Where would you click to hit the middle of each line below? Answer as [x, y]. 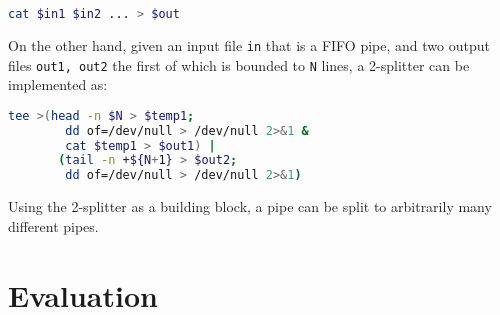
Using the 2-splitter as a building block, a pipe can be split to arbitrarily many [250, 206]
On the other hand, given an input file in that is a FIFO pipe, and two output [249, 44]
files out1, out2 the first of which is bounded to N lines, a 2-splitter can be [239, 64]
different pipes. [53, 225]
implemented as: [58, 84]
